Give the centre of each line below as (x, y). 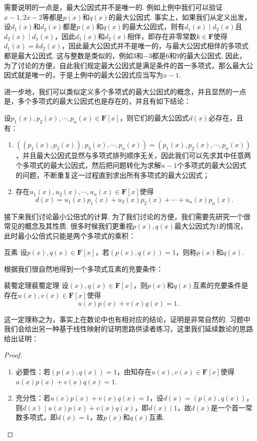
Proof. (13, 355)
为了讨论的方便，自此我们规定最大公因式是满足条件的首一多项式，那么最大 (125, 65)
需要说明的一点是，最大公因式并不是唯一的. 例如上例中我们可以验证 (113, 7)
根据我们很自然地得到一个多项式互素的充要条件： (84, 268)
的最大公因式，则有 (153, 26)
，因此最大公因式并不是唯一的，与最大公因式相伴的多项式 (155, 46)
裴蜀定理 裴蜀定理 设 (36, 285)
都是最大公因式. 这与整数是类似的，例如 (68, 55)
